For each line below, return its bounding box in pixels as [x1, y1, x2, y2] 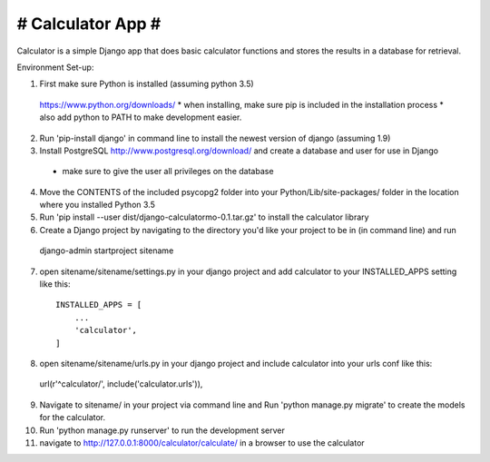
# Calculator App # [16, 14, 162, 34]
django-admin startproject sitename [39, 245, 174, 256]
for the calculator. [39, 412, 106, 423]
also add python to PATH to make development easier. [39, 112, 242, 123]
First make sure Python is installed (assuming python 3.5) [39, 78, 254, 90]
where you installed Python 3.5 [39, 200, 156, 211]
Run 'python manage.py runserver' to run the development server [39, 425, 286, 436]
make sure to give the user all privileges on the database [62, 166, 274, 177]
